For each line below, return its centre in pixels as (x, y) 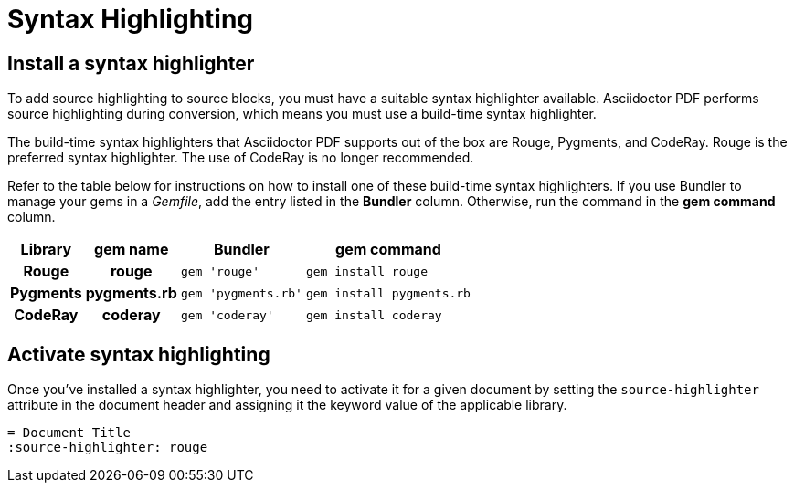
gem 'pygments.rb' (241, 293)
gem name (132, 250)
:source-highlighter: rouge (108, 448)
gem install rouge (366, 271)
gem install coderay (374, 315)
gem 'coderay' (227, 315)
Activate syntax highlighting (139, 354)
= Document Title (69, 433)
